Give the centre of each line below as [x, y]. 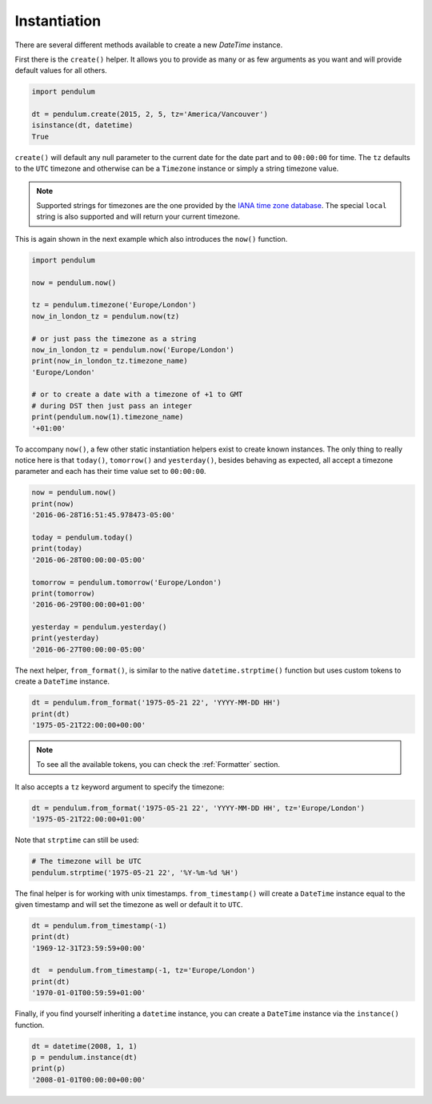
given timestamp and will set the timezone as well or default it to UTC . [129, 904]
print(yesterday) [66, 638]
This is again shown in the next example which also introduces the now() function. [151, 239]
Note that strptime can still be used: [77, 840]
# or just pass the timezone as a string [114, 339]
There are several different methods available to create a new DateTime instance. [149, 45]
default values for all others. [61, 70]
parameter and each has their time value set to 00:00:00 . [111, 472]
